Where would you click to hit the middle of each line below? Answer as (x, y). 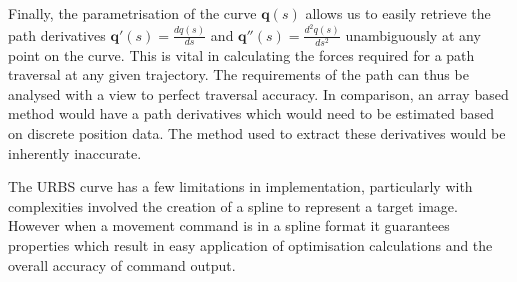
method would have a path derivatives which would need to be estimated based (251, 113)
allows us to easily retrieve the (398, 13)
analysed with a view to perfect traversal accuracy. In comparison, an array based (258, 93)
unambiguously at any (413, 34)
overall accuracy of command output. (122, 264)
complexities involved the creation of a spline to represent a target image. (233, 205)
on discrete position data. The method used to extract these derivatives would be (257, 133)
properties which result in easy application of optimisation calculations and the (250, 245)
